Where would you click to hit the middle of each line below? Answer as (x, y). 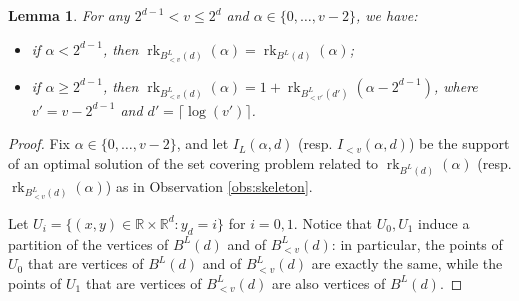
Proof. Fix (39, 143)
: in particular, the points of (417, 243)
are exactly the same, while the (407, 263)
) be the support (459, 143)
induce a (444, 222)
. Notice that (333, 222)
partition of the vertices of (88, 243)
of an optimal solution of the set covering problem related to (193, 162)
